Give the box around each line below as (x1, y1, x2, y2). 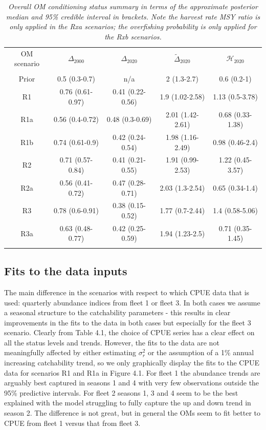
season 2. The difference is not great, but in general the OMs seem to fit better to (4, 407, 260, 418)
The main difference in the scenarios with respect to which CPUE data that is (4, 286, 250, 297)
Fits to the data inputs (4, 263, 127, 279)
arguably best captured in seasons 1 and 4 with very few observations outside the (4, 377, 259, 388)
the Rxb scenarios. (104, 31, 162, 42)
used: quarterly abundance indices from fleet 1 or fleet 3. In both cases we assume (4, 297, 260, 308)
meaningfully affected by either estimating (4, 347, 136, 358)
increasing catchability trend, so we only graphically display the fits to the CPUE (4, 357, 259, 368)
